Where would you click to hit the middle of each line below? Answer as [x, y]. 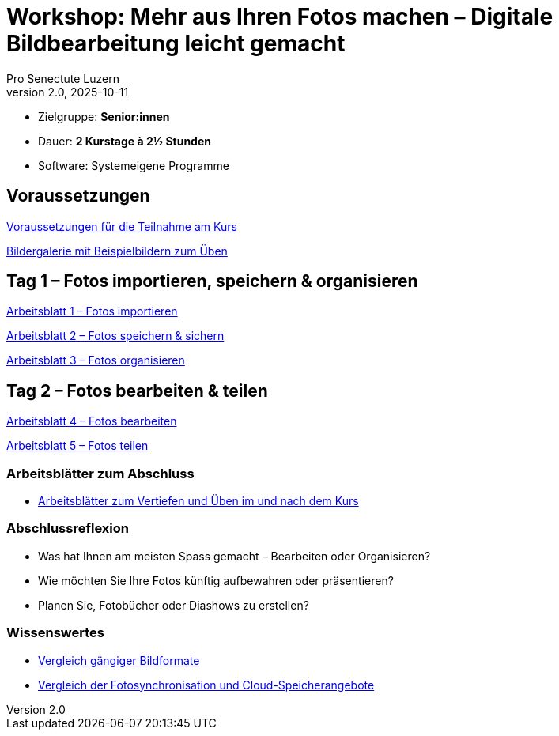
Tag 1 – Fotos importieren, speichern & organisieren [212, 281]
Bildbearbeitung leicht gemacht [176, 43]
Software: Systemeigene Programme [134, 165]
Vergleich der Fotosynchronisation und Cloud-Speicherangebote [206, 685]
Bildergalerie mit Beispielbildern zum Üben [117, 251]
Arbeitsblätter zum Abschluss [100, 473]
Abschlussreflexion [68, 528]
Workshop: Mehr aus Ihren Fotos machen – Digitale [280, 17]
